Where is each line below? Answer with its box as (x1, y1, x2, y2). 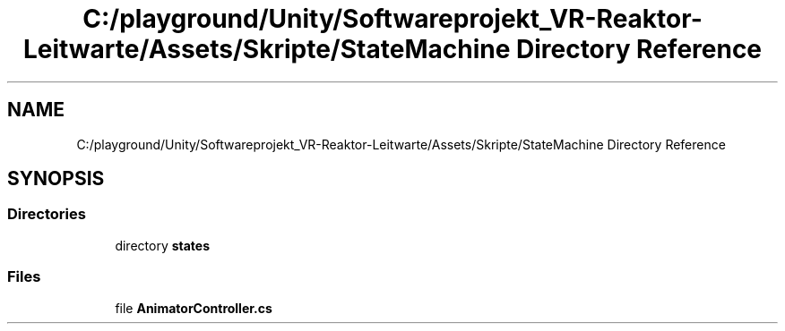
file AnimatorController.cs (115, 300, 272, 316)
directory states (115, 237, 211, 253)
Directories (7, 205, 86, 224)
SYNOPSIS (7, 167, 105, 191)
